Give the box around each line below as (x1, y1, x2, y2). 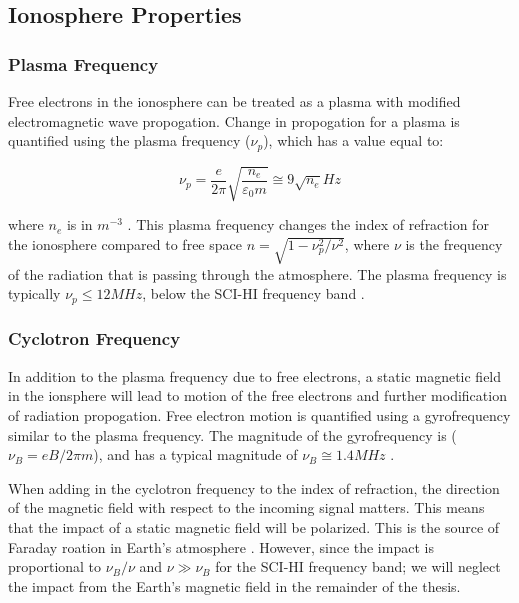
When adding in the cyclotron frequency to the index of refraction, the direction (8, 477, 500, 498)
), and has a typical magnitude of (93, 444, 298, 465)
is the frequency (405, 233, 503, 254)
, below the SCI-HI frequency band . (142, 283, 365, 304)
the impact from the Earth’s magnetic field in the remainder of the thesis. (8, 575, 461, 596)
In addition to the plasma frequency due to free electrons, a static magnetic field (8, 365, 502, 386)
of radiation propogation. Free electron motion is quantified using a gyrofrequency (8, 404, 511, 425)
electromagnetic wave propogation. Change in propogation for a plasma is (8, 110, 460, 131)
